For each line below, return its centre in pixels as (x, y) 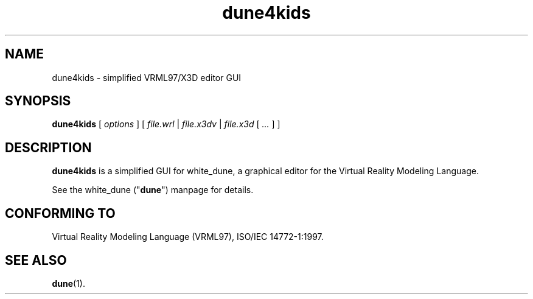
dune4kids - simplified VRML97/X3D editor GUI (147, 77)
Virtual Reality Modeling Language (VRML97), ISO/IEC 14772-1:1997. (188, 237)
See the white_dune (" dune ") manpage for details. (153, 190)
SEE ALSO (36, 260)
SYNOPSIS (38, 101)
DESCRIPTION (48, 147)
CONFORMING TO (60, 213)
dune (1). (68, 283)
